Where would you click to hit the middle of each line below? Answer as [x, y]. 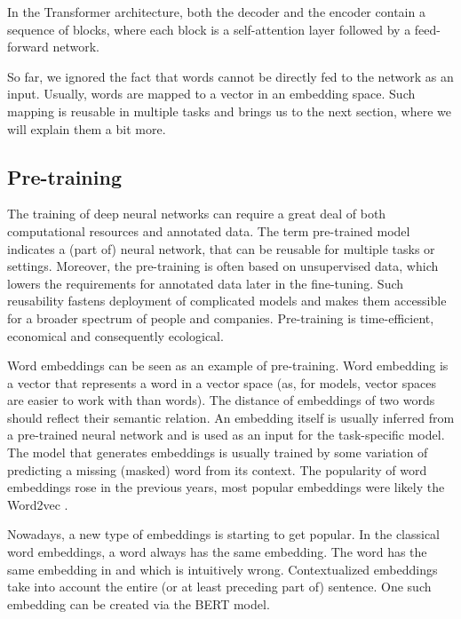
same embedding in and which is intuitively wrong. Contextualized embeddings [223, 569]
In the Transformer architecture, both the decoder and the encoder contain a [216, 12]
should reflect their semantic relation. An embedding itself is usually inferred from [231, 417]
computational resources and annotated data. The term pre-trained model [209, 230]
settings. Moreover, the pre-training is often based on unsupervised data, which [223, 266]
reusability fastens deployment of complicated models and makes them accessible [227, 301]
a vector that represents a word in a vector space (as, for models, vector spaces [222, 382]
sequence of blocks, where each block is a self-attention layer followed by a [209, 29]
